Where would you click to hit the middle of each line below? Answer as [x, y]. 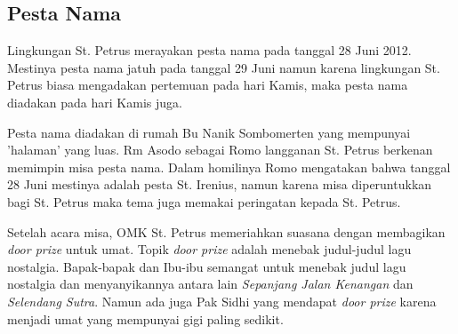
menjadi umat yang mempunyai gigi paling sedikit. [145, 318]
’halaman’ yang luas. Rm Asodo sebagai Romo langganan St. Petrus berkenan [220, 150]
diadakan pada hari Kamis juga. [95, 102]
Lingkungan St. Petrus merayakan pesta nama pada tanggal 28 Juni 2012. [209, 50]
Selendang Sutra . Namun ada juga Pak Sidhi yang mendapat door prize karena [222, 301]
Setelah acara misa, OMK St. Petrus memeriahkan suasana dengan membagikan [226, 231]
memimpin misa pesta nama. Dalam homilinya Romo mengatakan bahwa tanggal [229, 167]
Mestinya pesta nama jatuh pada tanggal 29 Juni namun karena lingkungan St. [224, 67]
